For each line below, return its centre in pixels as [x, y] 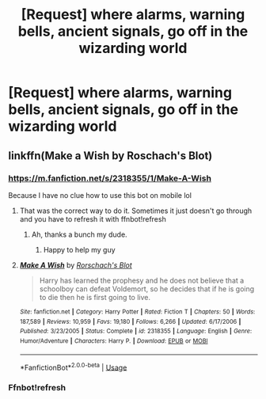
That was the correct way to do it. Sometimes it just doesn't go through [136, 211]
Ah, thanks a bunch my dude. [80, 234]
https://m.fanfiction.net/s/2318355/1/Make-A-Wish [110, 178]
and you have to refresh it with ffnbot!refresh [93, 218]
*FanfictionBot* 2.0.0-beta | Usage [73, 367]
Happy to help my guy [80, 249]
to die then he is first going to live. [95, 297]
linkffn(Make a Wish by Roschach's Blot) [110, 156]
